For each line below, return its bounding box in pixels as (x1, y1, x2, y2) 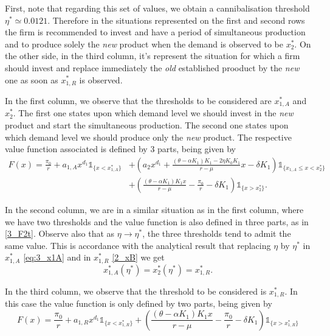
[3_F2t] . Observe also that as (5, 227, 115, 240)
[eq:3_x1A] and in (23, 251, 91, 264)
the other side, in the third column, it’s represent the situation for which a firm (5, 49, 300, 62)
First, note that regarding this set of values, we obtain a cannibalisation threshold (5, 2, 310, 14)
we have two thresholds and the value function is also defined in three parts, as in (5, 215, 309, 228)
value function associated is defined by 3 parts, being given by (5, 142, 236, 155)
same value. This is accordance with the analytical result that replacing (5, 239, 271, 251)
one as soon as (5, 73, 58, 86)
